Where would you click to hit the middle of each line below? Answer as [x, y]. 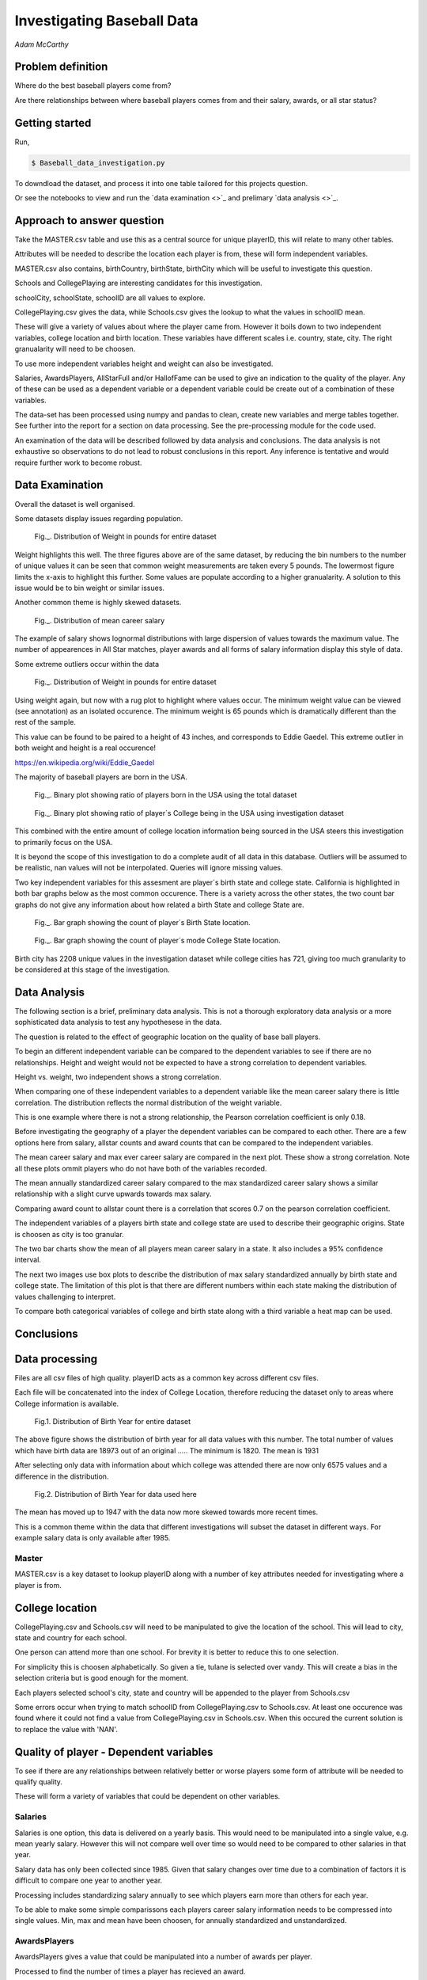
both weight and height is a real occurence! [85, 748]
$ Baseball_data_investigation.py [98, 163]
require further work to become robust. [78, 463]
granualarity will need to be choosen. [75, 349]
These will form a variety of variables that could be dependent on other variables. [147, 1796]
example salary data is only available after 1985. [93, 1538]
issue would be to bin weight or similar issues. [90, 588]
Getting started [53, 123]
